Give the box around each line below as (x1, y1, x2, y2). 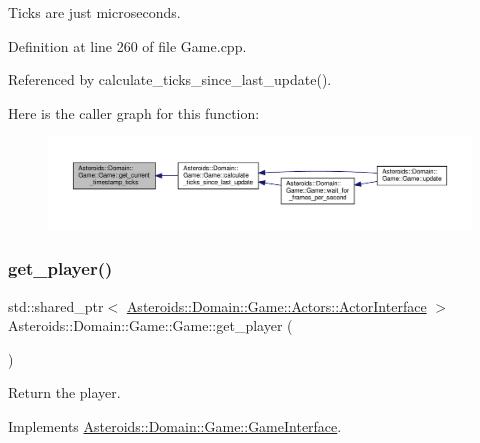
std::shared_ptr (8, 295, 104, 316)
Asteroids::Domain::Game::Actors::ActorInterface (126, 295, 427, 316)
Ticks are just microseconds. (8, 2, 181, 22)
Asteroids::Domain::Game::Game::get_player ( (8, 315, 293, 336)
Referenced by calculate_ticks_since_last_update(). (8, 69, 332, 90)
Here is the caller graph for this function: (8, 102, 260, 123)
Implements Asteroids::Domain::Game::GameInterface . (8, 415, 342, 436)
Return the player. (8, 382, 121, 403)
